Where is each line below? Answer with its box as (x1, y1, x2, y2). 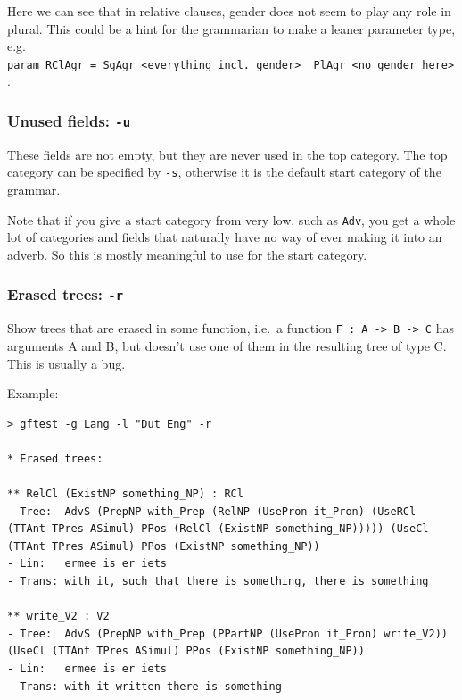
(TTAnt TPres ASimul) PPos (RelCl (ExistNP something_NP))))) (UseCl (7, 522, 429, 536)
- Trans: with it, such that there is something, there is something (7, 575, 429, 588)
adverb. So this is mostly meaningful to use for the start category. (7, 245, 367, 263)
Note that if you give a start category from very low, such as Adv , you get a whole (7, 210, 456, 229)
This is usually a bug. (7, 354, 126, 372)
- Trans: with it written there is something (7, 679, 282, 693)
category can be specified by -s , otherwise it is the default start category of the (7, 162, 441, 181)
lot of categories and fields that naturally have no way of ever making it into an (7, 228, 442, 246)
